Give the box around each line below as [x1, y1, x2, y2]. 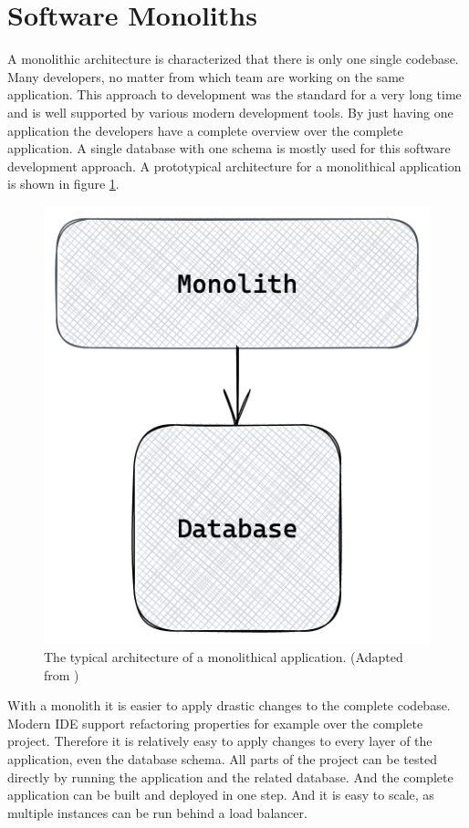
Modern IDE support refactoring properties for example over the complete [7, 713, 423, 732]
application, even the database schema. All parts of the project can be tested [7, 749, 437, 768]
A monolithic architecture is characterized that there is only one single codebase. [7, 49, 459, 68]
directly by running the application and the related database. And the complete [7, 767, 453, 786]
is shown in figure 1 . [7, 174, 120, 193]
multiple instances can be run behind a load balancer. [7, 802, 307, 822]
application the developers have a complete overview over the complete [7, 120, 403, 140]
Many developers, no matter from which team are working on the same [7, 67, 405, 86]
